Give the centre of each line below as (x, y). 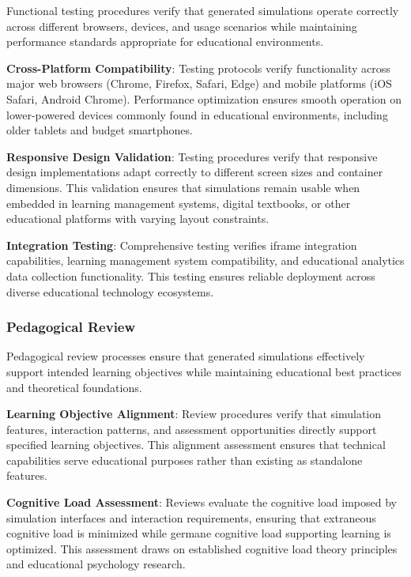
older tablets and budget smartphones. (100, 130)
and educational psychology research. (96, 564)
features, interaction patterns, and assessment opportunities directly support (192, 429)
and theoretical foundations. (74, 387)
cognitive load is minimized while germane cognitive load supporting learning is (199, 533)
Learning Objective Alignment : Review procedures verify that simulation (194, 414)
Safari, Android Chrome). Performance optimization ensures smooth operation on (204, 98)
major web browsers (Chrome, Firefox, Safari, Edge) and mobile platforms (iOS (199, 83)
